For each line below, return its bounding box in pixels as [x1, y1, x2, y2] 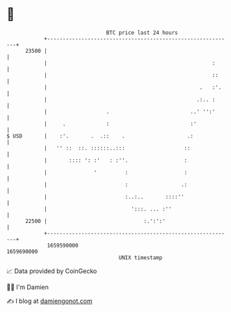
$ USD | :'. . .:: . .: [6, 132, 194, 140]
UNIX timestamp [118, 254, 163, 261]
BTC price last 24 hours [106, 29, 178, 36]
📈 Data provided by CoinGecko [6, 267, 97, 275]
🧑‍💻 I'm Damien [6, 283, 49, 291]
